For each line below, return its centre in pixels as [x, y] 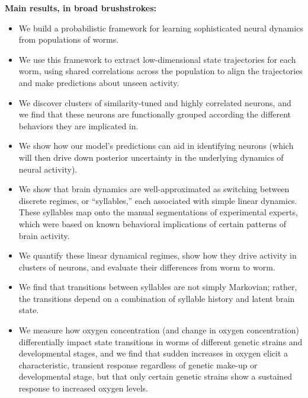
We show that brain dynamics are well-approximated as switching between [154, 189]
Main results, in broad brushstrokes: [81, 8]
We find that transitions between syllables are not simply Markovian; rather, [158, 287]
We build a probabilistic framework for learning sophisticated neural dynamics [161, 28]
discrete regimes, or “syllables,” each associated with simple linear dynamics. [158, 200]
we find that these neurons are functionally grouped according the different [155, 114]
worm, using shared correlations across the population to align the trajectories [161, 71]
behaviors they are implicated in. [78, 125]
